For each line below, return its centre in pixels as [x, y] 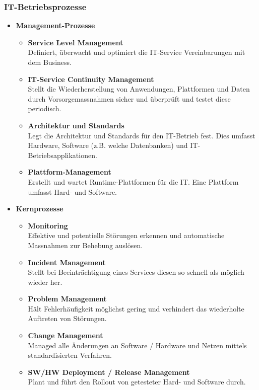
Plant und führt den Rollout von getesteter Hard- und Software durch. [137, 382]
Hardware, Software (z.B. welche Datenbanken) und [108, 145]
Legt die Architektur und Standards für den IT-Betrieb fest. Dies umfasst [142, 135]
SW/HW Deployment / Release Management [109, 372]
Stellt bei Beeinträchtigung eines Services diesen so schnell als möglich [136, 272]
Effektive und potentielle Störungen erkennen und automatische [126, 235]
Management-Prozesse [55, 25]
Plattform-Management [70, 172]
